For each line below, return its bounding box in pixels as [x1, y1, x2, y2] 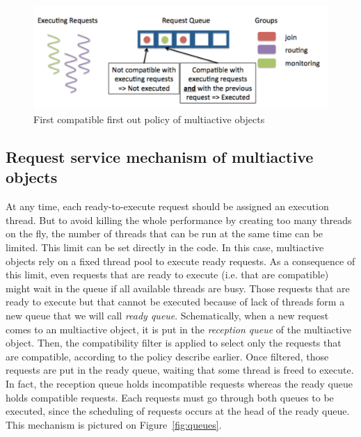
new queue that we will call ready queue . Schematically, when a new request [6, 308, 329, 322]
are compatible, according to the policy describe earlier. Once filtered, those [6, 349, 329, 363]
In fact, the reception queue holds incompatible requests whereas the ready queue [6, 376, 353, 390]
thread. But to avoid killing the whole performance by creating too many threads [6, 212, 352, 227]
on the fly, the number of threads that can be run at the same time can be [6, 226, 323, 241]
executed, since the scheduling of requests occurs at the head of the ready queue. [6, 404, 350, 418]
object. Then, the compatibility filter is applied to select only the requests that [6, 335, 342, 350]
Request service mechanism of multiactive [6, 146, 314, 168]
